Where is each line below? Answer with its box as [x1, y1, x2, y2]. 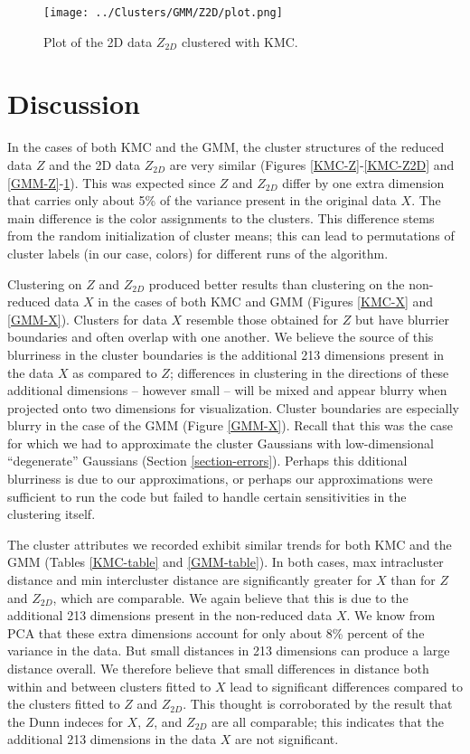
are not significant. [235, 730, 339, 749]
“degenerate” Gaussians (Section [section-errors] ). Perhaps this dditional [7, 451, 408, 470]
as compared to [72, 363, 157, 382]
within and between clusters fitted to [7, 676, 211, 695]
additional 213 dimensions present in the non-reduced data [7, 606, 333, 625]
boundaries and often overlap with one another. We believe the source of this [7, 327, 434, 346]
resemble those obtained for [185, 309, 339, 328]
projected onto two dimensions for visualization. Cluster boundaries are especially [7, 398, 460, 417]
